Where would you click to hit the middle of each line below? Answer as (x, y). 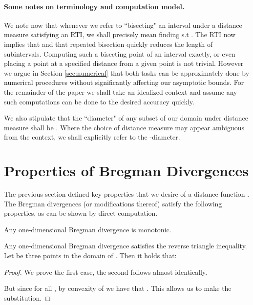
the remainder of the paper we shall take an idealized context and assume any (121, 91)
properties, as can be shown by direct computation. (81, 213)
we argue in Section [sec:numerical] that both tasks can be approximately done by (127, 72)
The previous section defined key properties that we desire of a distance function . (127, 194)
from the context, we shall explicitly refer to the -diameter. (92, 137)
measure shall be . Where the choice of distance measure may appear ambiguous (124, 127)
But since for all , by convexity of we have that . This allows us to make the (118, 288)
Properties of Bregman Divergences (126, 171)
